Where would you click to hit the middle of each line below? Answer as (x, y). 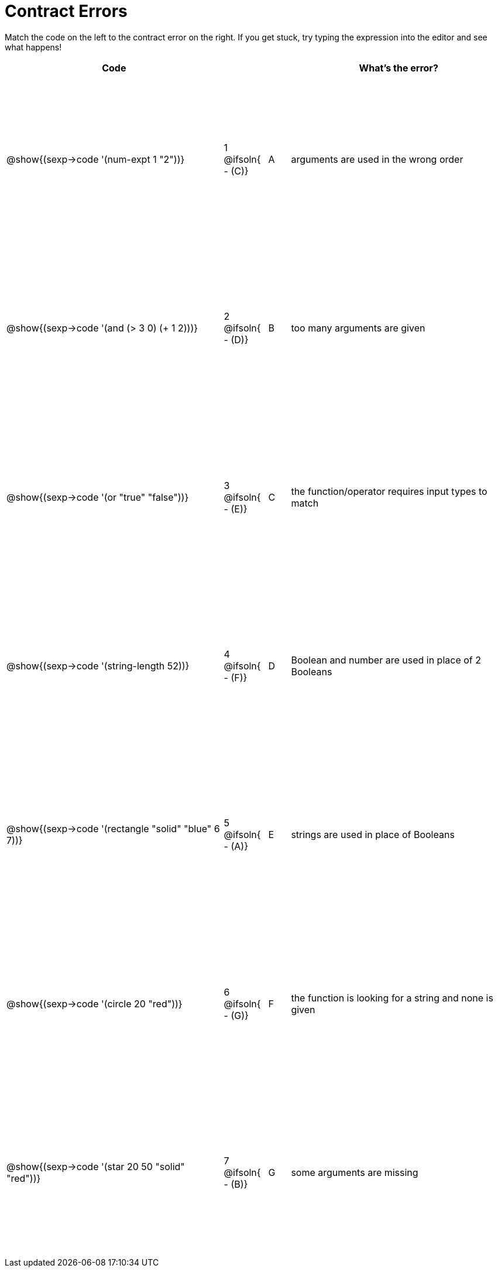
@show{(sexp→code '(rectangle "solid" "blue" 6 (113, 829)
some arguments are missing (355, 1172)
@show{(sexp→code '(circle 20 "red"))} (95, 1003)
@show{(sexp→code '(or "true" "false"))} (98, 497)
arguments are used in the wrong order (377, 159)
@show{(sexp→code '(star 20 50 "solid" (96, 1166)
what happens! (33, 47)
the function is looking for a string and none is (392, 998)
